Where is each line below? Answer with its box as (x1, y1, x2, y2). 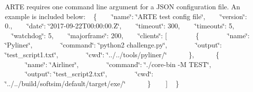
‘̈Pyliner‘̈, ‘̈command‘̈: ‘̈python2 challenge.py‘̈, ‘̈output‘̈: (5, 40, 222, 50)
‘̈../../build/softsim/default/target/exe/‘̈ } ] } (5, 78, 179, 88)
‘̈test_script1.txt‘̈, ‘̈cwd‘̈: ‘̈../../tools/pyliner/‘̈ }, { (5, 49, 220, 59)
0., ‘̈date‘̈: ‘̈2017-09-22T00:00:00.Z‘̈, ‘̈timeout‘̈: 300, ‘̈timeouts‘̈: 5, (5, 21, 234, 31)
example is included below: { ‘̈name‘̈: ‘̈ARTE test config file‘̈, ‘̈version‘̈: (5, 11, 247, 21)
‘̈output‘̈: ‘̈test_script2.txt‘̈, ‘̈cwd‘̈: (25, 69, 154, 79)
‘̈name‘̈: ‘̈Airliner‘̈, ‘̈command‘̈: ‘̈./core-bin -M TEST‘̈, (25, 59, 211, 69)
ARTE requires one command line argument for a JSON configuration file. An (5, 1, 240, 11)
